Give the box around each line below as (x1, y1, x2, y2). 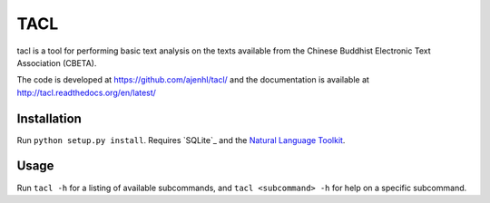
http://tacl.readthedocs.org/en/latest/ (16, 87, 156, 98)
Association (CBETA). (16, 57, 97, 68)
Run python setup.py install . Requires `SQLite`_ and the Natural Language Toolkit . (16, 134, 346, 145)
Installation (16, 111, 82, 126)
